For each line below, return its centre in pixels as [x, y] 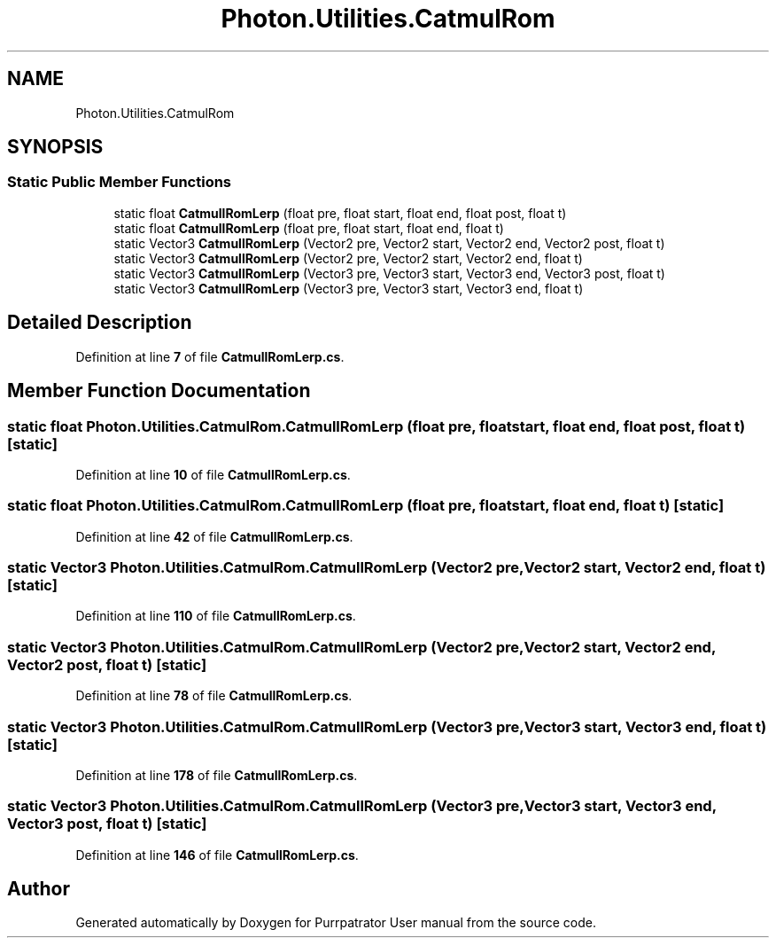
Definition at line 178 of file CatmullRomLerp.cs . [217, 775]
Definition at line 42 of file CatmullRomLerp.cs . [214, 536]
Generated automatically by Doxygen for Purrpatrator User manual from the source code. [336, 923]
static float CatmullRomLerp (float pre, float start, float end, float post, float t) [340, 213]
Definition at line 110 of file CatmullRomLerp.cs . [216, 616]
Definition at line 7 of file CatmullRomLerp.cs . [210, 356]
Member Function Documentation [159, 391]
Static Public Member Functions [120, 182]
